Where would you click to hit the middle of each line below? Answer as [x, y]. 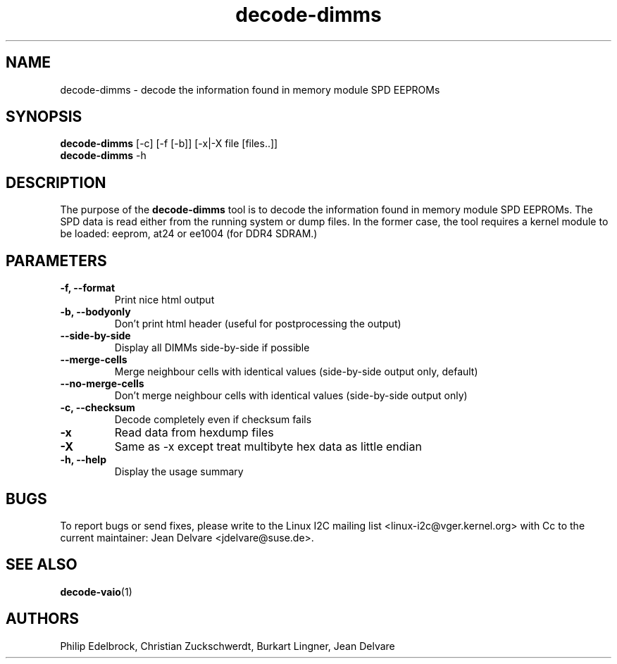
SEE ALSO [42, 565]
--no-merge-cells [102, 384]
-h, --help [83, 460]
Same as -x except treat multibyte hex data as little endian [268, 447]
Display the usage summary [179, 472]
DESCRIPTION [56, 182]
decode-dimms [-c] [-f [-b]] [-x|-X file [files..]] [169, 144]
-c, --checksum [98, 408]
